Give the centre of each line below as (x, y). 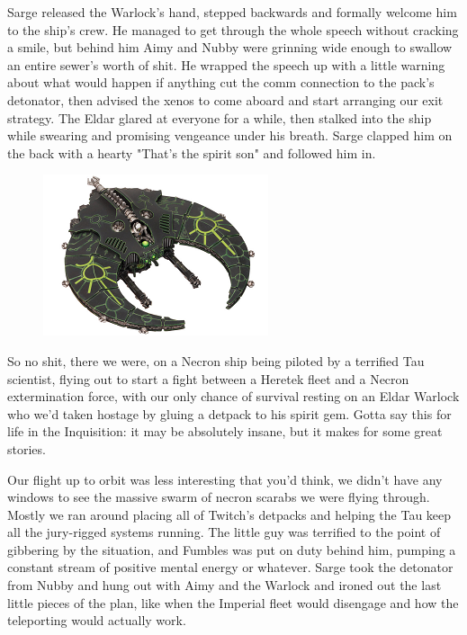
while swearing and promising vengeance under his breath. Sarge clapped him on (230, 135)
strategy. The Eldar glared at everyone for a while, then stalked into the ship (220, 117)
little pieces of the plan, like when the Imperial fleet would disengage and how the (233, 602)
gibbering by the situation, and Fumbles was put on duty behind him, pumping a (232, 549)
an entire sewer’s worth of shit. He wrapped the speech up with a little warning (226, 64)
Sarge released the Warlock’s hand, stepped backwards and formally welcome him (232, 12)
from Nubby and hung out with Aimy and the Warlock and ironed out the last (225, 585)
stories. (27, 448)
